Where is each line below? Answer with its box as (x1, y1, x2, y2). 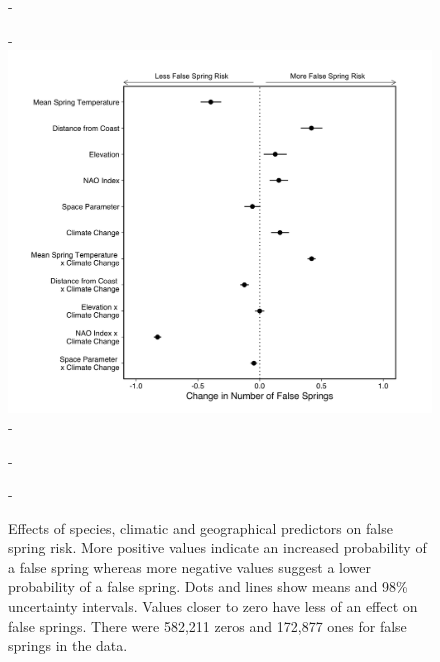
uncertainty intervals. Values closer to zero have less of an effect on (8, 596, 418, 617)
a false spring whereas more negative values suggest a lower (8, 556, 371, 577)
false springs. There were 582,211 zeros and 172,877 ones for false (8, 615, 407, 636)
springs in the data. (8, 635, 128, 656)
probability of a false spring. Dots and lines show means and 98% (8, 576, 408, 597)
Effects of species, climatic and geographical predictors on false (8, 517, 393, 538)
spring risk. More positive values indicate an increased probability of (8, 537, 427, 558)
